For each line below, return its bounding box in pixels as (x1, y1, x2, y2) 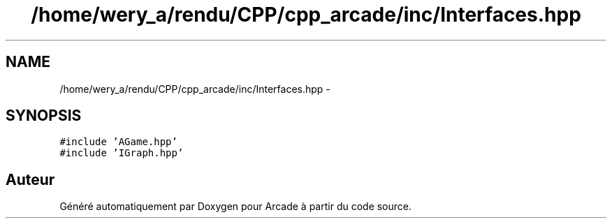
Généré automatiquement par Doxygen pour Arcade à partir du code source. (59, 200, 412, 213)
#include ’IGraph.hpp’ (59, 147, 184, 159)
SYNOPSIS (6, 107, 82, 125)
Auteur (6, 170, 55, 188)
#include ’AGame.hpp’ (59, 136, 177, 148)
